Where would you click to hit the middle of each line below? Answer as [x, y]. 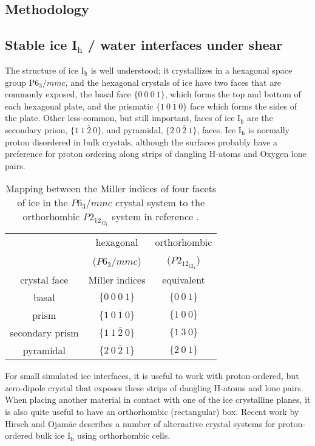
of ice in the [42, 203]
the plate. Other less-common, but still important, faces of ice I [123, 118]
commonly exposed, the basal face [68, 94]
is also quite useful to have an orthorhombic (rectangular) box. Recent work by [152, 412]
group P [20, 82]
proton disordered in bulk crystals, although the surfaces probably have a [141, 141]
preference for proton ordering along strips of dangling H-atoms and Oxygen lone [156, 154]
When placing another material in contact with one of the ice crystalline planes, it [158, 399]
